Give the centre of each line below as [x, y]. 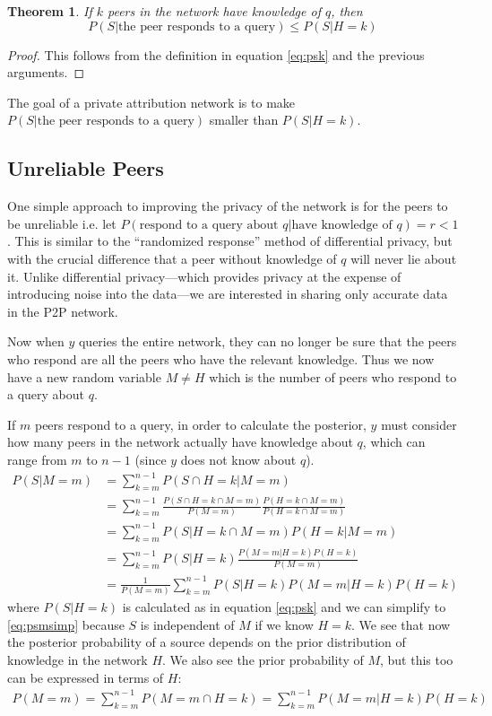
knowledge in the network [78, 660]
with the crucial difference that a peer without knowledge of [172, 258]
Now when [36, 341]
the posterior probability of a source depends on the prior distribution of [207, 642]
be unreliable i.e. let [62, 223]
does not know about [238, 459]
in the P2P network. [63, 311]
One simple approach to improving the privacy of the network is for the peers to [228, 206]
